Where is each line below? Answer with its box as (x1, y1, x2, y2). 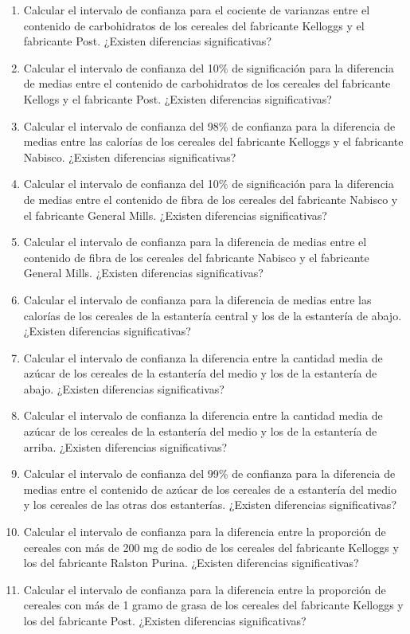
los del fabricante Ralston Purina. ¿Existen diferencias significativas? (23, 554, 359, 571)
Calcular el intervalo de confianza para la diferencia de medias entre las (23, 291, 372, 307)
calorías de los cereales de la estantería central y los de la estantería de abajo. (23, 307, 402, 323)
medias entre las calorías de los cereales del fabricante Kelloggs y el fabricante (23, 133, 404, 150)
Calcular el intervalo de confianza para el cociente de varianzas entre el (23, 2, 370, 18)
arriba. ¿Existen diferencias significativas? (23, 438, 228, 455)
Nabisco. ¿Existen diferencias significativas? (23, 148, 236, 165)
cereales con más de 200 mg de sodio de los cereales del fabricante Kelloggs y (23, 538, 399, 555)
